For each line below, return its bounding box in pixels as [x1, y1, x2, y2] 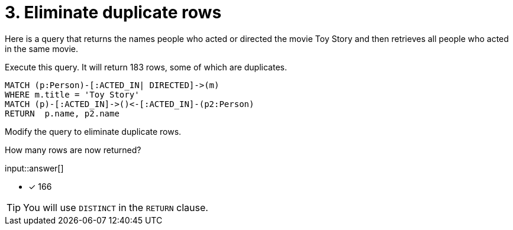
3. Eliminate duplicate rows [5, 2, 222, 22]
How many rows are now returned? [5, 144, 141, 155]
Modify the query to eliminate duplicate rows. [5, 126, 182, 137]
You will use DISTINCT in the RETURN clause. [23, 201, 208, 213]
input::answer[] [5, 163, 64, 173]
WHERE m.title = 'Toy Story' [5, 89, 140, 99]
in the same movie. [5, 43, 79, 54]
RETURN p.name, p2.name [5, 108, 120, 118]
